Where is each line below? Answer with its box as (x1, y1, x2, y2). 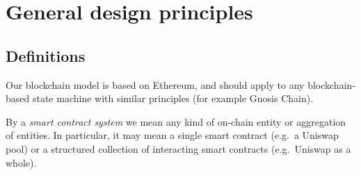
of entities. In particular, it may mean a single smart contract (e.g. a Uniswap (6, 128, 339, 142)
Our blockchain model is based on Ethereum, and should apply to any (6, 77, 305, 92)
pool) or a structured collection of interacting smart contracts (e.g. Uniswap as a (6, 141, 351, 156)
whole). (6, 155, 37, 169)
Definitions (6, 44, 86, 66)
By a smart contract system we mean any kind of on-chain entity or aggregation (6, 114, 346, 128)
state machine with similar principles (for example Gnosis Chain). (32, 91, 314, 106)
